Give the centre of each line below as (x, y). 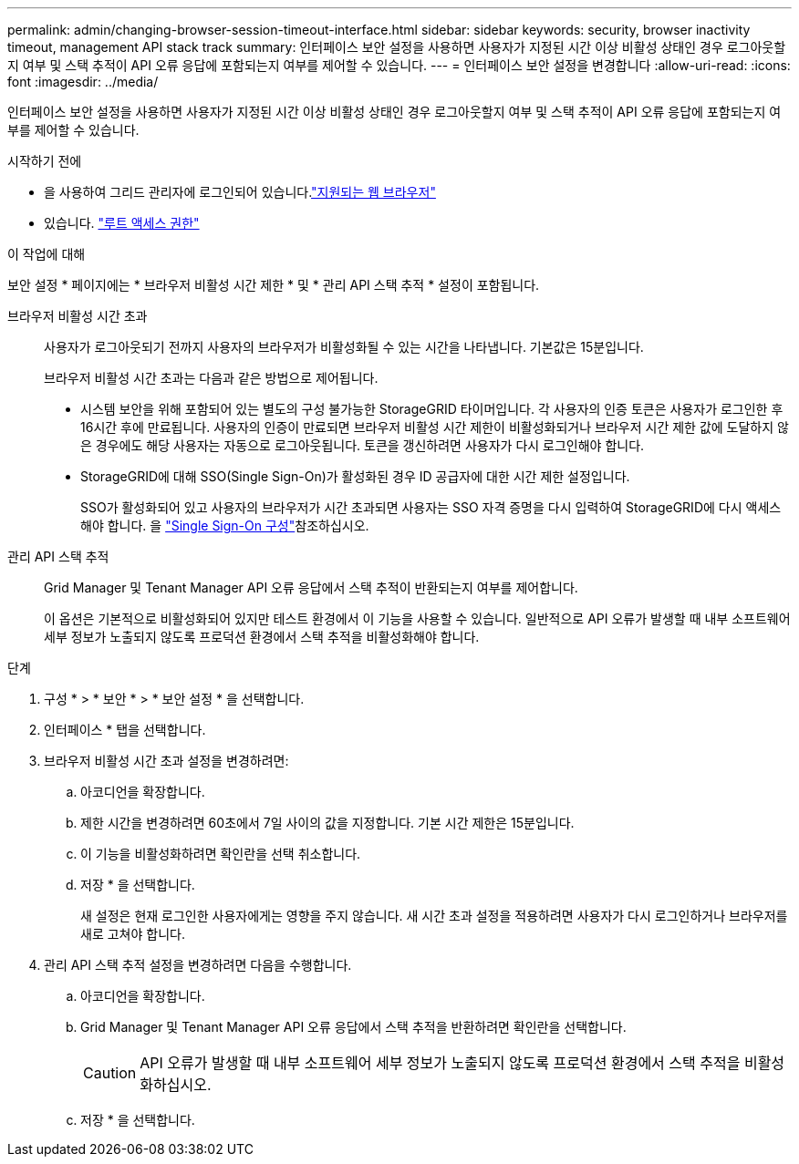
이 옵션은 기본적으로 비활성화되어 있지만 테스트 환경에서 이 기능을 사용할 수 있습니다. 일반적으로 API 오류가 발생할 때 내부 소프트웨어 (417, 618)
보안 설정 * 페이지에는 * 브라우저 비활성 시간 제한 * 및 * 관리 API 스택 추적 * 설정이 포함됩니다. (274, 285)
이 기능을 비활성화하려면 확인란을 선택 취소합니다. (221, 854)
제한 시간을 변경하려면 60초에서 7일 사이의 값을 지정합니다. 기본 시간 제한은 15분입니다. (327, 823)
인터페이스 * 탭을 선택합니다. (125, 730)
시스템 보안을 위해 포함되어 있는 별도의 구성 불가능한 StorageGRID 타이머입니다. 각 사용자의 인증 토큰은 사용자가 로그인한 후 (432, 409)
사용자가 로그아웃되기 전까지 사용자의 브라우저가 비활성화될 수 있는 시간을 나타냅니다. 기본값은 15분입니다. (344, 347)
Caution (110, 1073)
